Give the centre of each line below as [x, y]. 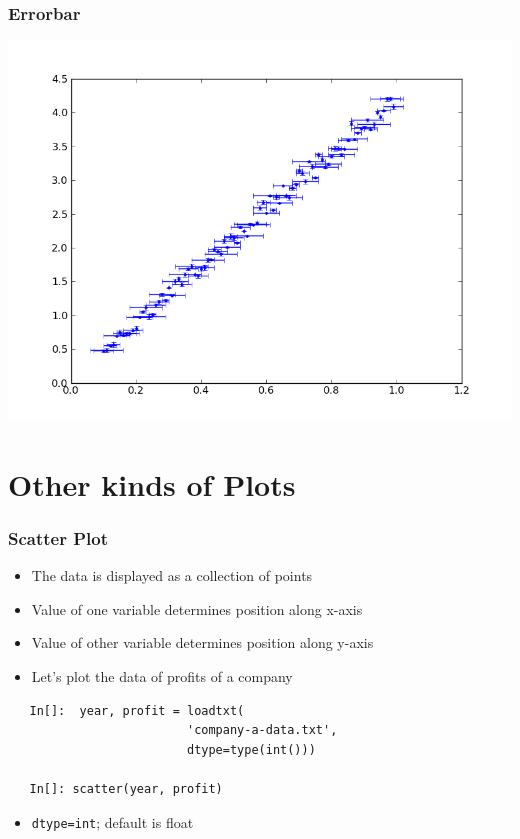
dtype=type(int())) [251, 749]
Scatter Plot [58, 537]
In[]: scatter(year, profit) [126, 789]
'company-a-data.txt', [262, 730]
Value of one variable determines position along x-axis [197, 608]
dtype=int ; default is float [112, 821]
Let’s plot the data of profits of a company [162, 676]
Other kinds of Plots [152, 483]
